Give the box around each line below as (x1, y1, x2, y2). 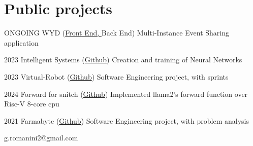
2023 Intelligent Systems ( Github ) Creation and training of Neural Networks (4, 54, 242, 65)
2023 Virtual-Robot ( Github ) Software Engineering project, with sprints (4, 71, 229, 82)
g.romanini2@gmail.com (4, 132, 78, 143)
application (4, 37, 39, 48)
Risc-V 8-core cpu (4, 98, 59, 109)
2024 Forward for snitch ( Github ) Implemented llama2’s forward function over (4, 88, 248, 99)
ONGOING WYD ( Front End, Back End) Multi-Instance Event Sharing (4, 27, 230, 38)
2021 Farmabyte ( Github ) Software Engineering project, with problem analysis (4, 115, 249, 126)
